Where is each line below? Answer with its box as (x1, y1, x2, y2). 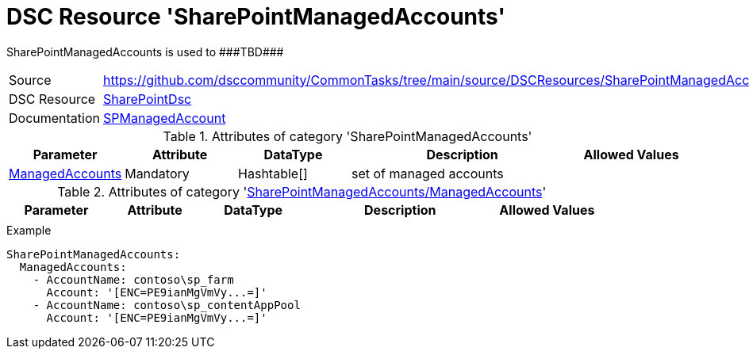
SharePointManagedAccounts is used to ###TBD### (6, 44, 284, 59)
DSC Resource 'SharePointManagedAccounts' (6, 3, 506, 30)
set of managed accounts (351, 165, 504, 181)
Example (6, 223, 52, 237)
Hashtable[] (238, 165, 308, 181)
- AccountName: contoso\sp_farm (33, 273, 234, 286)
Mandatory (125, 165, 190, 181)
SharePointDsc (103, 90, 192, 107)
